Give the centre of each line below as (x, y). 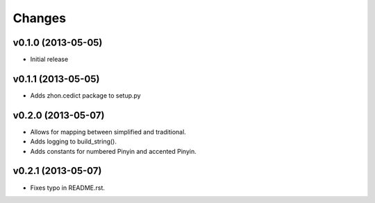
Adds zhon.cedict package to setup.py (86, 95)
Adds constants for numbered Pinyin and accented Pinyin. (114, 151)
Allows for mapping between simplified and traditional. (108, 132)
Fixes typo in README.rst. (68, 188)
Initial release (49, 60)
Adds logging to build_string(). (74, 141)
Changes (39, 18)
